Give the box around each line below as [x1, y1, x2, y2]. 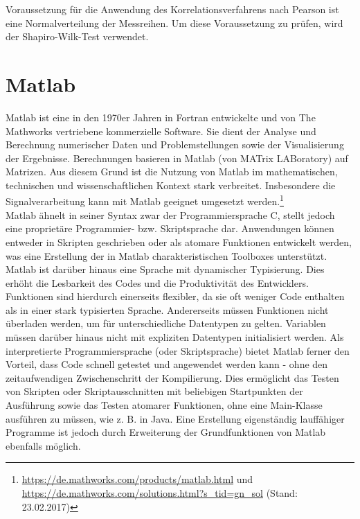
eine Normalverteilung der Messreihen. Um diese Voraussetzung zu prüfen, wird [6, 15, 343, 30]
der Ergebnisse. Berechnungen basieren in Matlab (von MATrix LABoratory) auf [6, 150, 348, 165]
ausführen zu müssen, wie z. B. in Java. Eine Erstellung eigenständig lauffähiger [6, 411, 345, 425]
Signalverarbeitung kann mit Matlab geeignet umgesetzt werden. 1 [6, 192, 284, 209]
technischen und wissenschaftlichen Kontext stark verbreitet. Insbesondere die [6, 177, 336, 192]
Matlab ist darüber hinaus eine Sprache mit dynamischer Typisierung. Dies [6, 262, 325, 276]
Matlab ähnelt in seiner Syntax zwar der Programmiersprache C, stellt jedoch [6, 207, 335, 222]
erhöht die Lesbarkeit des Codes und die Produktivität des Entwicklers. [6, 275, 309, 290]
